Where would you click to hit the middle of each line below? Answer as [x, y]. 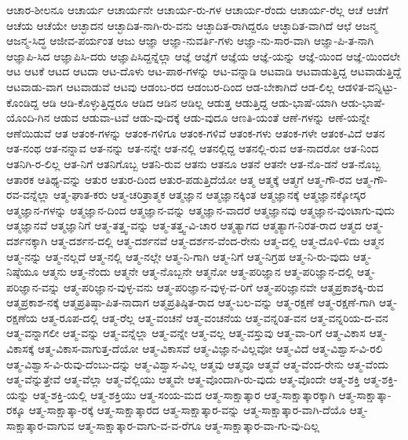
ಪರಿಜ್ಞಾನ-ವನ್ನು [33, 286]
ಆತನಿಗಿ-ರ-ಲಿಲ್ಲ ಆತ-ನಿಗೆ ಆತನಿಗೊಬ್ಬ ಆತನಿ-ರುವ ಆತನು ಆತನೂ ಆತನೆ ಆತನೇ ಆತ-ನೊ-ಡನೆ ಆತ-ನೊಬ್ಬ [193, 163]
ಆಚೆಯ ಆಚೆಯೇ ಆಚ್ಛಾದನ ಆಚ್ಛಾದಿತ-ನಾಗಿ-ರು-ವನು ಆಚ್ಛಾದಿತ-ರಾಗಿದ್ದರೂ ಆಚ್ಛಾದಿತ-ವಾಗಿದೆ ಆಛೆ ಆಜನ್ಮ [192, 25]
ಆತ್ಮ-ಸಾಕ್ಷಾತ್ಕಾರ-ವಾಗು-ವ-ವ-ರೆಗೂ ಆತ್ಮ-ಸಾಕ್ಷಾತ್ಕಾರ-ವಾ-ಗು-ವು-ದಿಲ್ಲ [199, 425]
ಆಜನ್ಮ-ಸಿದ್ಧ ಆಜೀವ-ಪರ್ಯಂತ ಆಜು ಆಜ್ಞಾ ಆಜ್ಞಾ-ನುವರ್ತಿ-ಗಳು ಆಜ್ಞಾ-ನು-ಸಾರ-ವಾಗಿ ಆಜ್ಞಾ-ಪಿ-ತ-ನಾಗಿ [190, 40]
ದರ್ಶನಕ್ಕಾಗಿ [27, 240]
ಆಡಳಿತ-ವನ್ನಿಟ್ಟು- [368, 86]
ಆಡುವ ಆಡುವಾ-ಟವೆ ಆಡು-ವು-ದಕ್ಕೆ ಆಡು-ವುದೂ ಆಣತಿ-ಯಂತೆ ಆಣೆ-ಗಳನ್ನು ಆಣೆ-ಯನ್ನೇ [211, 117]
